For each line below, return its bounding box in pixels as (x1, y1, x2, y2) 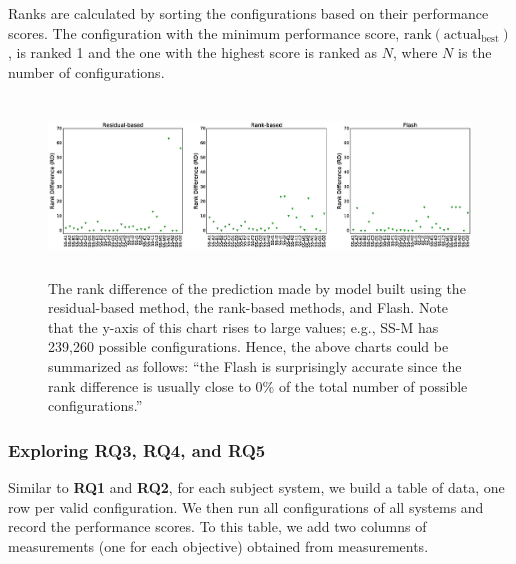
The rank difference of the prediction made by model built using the (48, 277, 466, 298)
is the (458, 42, 492, 63)
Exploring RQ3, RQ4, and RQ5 (8, 437, 266, 462)
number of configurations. (8, 61, 165, 82)
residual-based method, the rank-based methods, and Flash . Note (48, 297, 449, 318)
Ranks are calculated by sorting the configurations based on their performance (8, 3, 489, 23)
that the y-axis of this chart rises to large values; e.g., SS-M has (48, 316, 439, 337)
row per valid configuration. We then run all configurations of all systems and (8, 496, 484, 517)
